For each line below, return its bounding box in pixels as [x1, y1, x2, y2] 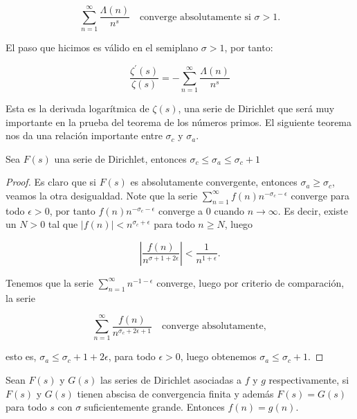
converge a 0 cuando [158, 203, 245, 217]
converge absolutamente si [140, 12, 251, 22]
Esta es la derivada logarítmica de [6, 101, 149, 116]
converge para [291, 188, 349, 202]
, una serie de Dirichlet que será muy [178, 101, 335, 116]
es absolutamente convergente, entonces [130, 175, 297, 189]
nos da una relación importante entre [6, 128, 163, 143]
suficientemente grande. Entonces [84, 400, 225, 414]
